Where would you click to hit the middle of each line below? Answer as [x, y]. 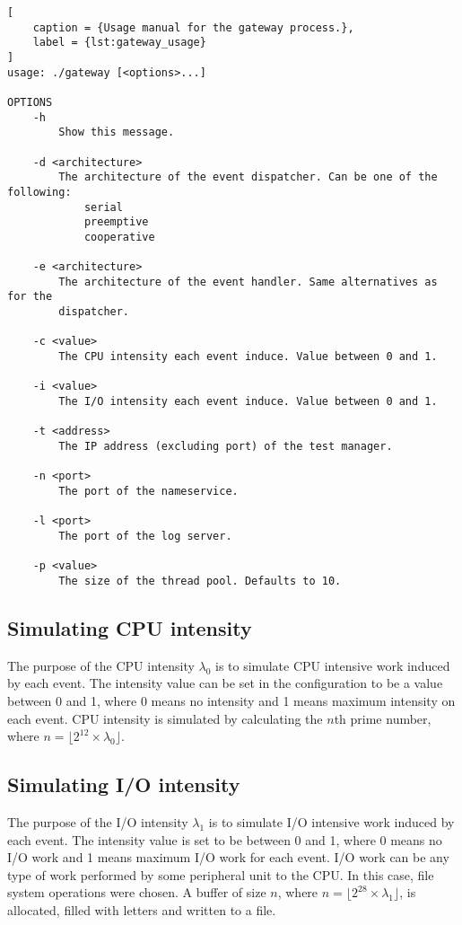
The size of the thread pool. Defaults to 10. [200, 581]
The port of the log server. [145, 536]
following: [39, 192]
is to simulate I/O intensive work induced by [331, 821]
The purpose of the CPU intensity [101, 665]
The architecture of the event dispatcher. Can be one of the [248, 177]
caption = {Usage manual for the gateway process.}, [193, 27]
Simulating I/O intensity [124, 784]
